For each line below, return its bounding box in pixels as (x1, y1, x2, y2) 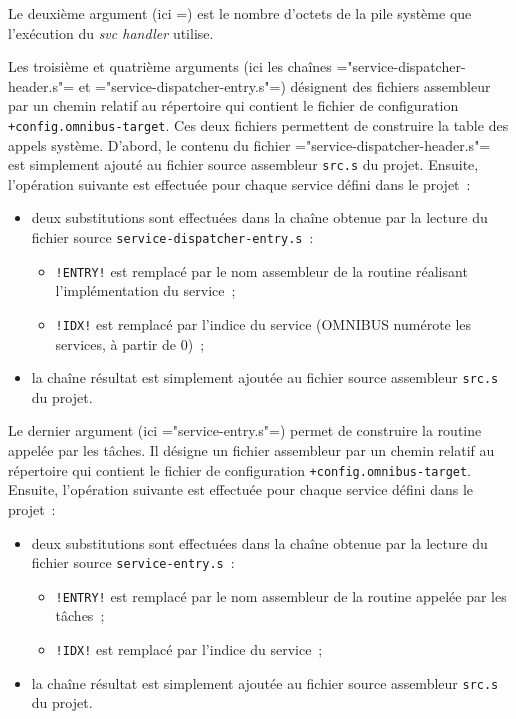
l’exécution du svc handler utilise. (8, 22, 214, 43)
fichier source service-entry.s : (31, 552, 235, 573)
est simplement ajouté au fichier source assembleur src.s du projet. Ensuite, (8, 154, 479, 175)
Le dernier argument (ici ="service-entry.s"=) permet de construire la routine (8, 420, 482, 441)
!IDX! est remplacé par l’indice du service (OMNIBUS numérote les (55, 313, 472, 334)
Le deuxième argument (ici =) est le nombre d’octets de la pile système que (8, 3, 472, 23)
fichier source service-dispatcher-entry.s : (31, 227, 314, 248)
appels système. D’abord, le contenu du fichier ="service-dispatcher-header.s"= (8, 134, 491, 155)
